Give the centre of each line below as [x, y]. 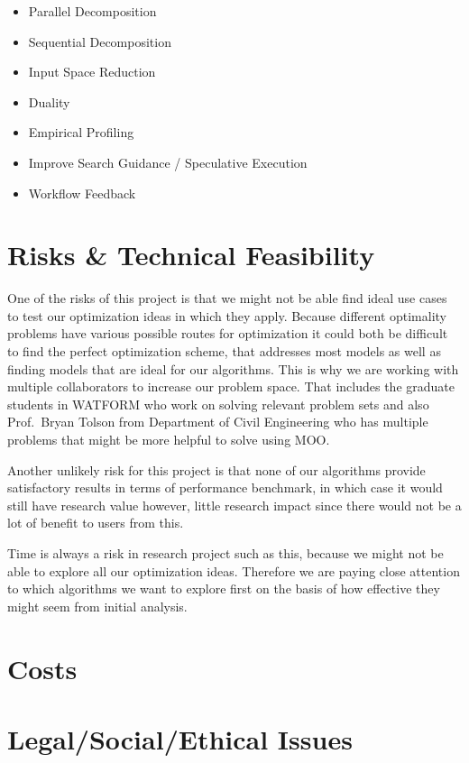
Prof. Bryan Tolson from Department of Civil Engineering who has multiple [218, 422]
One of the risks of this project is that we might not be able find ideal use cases [227, 298]
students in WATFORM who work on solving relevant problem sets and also [218, 404]
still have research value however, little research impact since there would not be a [234, 505]
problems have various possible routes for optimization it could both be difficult [228, 333]
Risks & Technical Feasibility [191, 255]
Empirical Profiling [81, 132]
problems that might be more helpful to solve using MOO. [169, 440]
